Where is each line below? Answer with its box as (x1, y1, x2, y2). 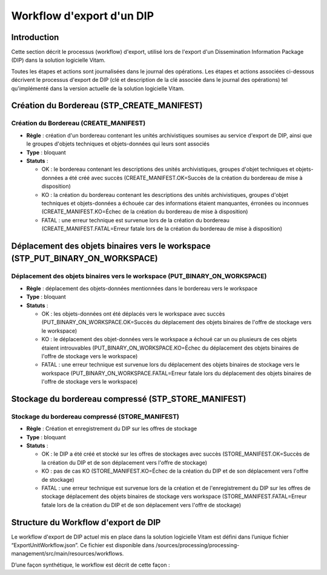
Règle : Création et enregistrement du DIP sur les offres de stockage (26, 425, 197, 433)
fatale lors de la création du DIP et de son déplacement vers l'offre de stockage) (41, 501, 242, 508)
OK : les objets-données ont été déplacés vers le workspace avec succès (41, 310, 225, 317)
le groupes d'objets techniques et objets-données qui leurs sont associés (26, 140, 210, 148)
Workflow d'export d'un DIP (11, 9, 154, 22)
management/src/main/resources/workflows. (11, 550, 124, 557)
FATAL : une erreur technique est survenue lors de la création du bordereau (41, 216, 230, 224)
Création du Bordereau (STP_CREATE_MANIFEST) (11, 101, 203, 111)
